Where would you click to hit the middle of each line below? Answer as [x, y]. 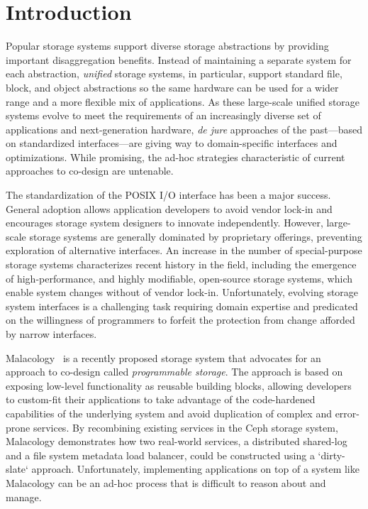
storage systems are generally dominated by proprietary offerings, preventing [196, 236]
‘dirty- [331, 455]
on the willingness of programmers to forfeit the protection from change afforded [180, 320]
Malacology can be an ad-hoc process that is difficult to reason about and [166, 482]
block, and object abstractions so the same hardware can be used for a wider [172, 87]
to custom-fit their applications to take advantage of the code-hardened [161, 399]
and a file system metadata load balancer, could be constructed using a [160, 455]
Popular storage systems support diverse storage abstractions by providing [167, 46]
